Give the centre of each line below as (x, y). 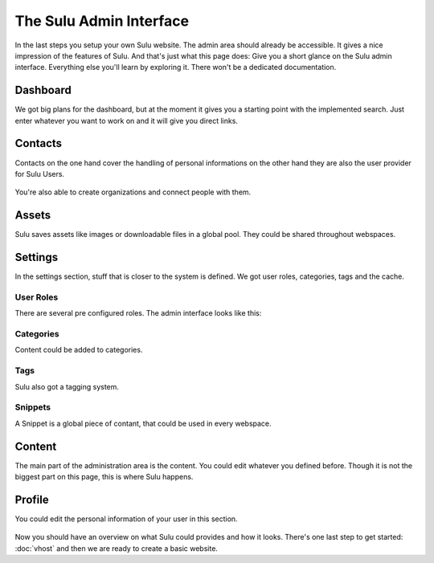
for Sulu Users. (39, 173)
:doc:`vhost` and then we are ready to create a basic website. (117, 548)
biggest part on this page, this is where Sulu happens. (104, 476)
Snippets (33, 407)
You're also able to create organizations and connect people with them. (133, 192)
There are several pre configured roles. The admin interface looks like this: (138, 313)
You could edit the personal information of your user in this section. (126, 519)
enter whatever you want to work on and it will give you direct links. (127, 120)
